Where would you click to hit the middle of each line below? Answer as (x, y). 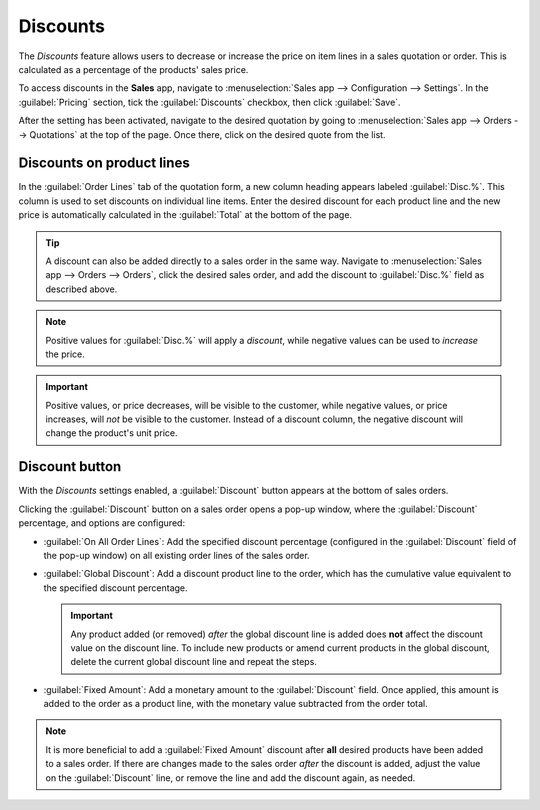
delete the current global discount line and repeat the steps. (193, 662)
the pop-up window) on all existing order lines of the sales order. (176, 555)
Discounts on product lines (104, 163)
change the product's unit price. (112, 433)
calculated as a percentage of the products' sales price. (133, 69)
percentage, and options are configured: (101, 523)
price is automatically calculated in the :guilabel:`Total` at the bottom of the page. (185, 215)
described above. (81, 289)
